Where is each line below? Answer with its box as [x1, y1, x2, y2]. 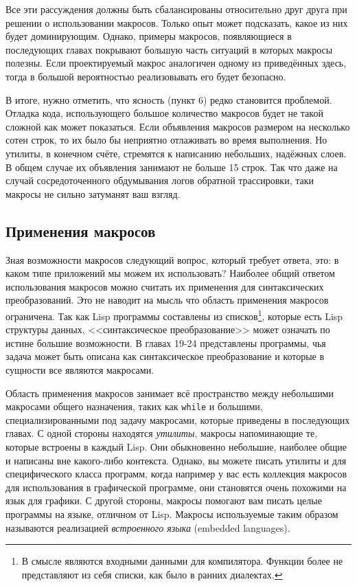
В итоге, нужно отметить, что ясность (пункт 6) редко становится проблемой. [5, 92, 332, 106]
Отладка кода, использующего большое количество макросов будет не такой [5, 106, 323, 120]
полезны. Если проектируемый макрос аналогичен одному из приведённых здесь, [5, 56, 347, 70]
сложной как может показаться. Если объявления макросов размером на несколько [5, 119, 350, 133]
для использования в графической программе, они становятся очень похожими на [5, 480, 347, 494]
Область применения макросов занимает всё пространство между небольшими [5, 385, 334, 400]
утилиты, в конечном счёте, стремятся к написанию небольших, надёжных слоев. [5, 146, 347, 160]
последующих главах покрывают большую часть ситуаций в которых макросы [5, 42, 333, 56]
